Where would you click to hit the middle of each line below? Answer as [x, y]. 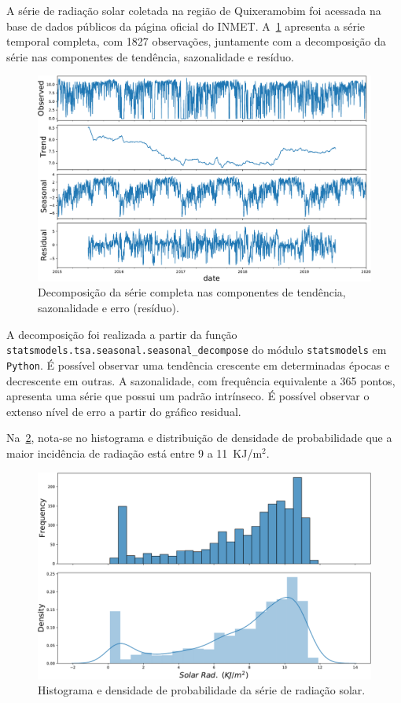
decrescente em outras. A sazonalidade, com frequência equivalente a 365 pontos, [201, 380]
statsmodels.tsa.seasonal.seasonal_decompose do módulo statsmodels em [197, 350]
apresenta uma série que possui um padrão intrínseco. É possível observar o [188, 396]
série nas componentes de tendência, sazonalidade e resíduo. [150, 56]
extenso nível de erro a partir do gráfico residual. [124, 411]
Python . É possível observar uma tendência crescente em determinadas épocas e [198, 364]
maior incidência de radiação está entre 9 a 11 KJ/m [134, 453]
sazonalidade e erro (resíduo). [109, 308]
